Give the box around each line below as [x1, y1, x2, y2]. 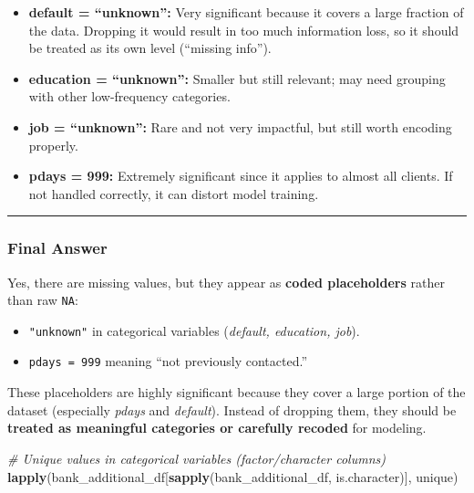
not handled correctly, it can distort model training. [28, 184, 319, 203]
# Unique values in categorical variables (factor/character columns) [7, 448, 386, 467]
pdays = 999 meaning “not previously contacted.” [28, 351, 307, 371]
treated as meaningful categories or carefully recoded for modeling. [7, 418, 427, 437]
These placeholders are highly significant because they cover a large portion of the [7, 383, 466, 402]
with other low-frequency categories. [28, 87, 231, 106]
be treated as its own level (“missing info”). [28, 38, 272, 58]
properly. [28, 135, 78, 154]
